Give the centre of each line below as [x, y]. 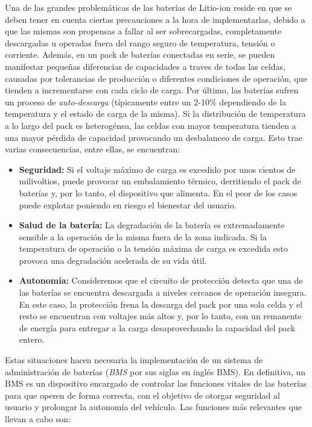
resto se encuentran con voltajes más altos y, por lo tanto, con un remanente [160, 316]
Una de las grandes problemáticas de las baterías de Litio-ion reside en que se [148, 7]
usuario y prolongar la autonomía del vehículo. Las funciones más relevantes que [153, 407]
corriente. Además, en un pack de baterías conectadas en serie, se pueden [140, 55]
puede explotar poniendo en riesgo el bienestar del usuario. [128, 204]
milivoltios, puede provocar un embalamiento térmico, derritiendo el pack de [160, 181]
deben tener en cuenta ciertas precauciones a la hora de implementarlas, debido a [155, 19]
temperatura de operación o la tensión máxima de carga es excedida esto [154, 248]
